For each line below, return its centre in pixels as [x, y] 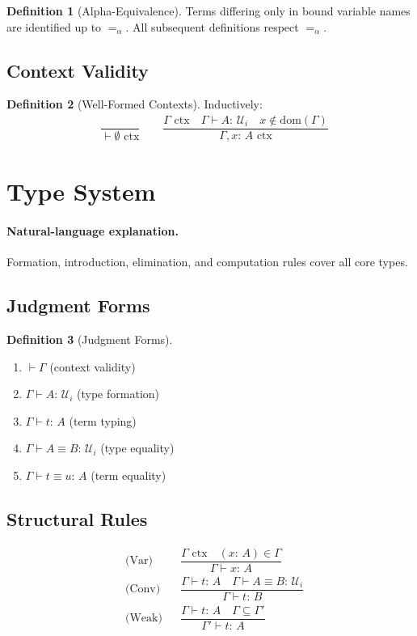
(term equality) [128, 475]
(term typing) [103, 420]
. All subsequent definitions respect [212, 26]
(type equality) [137, 448]
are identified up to [54, 26]
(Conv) [143, 589]
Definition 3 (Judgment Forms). [90, 339]
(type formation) [118, 394]
